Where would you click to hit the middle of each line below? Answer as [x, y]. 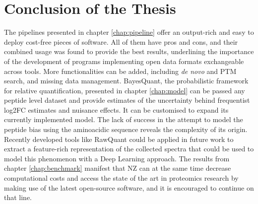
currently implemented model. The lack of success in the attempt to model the [124, 119]
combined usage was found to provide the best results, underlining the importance [129, 51]
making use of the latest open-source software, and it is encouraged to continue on [129, 187]
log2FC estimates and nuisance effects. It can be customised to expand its [116, 109]
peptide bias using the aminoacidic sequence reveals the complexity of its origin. [126, 129]
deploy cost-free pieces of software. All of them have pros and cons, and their [121, 41]
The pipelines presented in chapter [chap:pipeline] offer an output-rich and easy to [129, 32]
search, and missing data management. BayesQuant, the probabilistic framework [126, 81]
